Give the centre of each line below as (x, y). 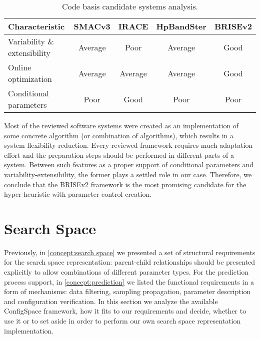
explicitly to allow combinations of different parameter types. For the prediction (126, 272)
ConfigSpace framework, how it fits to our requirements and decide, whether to (125, 311)
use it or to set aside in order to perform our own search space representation (122, 321)
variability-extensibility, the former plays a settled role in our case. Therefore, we (128, 174)
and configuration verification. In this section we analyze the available (111, 301)
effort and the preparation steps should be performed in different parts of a (119, 155)
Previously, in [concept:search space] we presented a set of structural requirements (130, 252)
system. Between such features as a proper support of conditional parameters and (129, 165)
